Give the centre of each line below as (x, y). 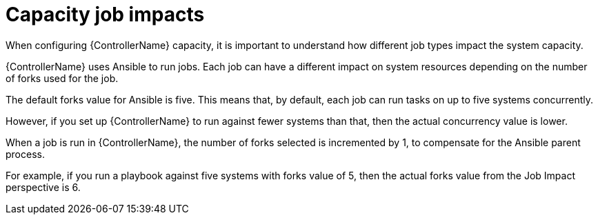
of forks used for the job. (62, 78)
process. (25, 154)
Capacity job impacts (105, 14)
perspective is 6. (43, 187)
